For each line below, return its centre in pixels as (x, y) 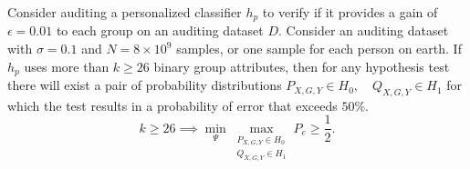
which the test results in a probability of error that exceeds (172, 105)
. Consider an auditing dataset (364, 30)
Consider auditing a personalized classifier (125, 12)
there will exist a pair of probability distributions (145, 85)
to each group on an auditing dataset (160, 30)
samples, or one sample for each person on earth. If (319, 49)
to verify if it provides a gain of (350, 12)
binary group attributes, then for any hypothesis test (302, 66)
